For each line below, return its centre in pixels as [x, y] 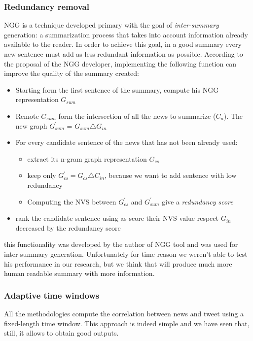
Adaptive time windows [52, 295]
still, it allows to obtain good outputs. [61, 333]
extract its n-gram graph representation [87, 158]
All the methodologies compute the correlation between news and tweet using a [124, 313]
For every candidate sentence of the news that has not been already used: [126, 142]
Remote [27, 116]
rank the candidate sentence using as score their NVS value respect [117, 218]
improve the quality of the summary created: [72, 73]
